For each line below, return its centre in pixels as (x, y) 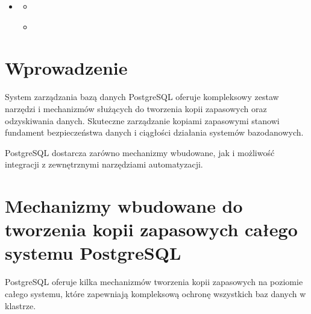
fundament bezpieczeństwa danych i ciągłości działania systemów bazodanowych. (154, 132)
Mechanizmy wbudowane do (124, 206)
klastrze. (20, 305)
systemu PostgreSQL (93, 253)
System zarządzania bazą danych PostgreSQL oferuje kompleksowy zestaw (142, 97)
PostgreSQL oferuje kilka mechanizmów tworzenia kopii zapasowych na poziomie (154, 282)
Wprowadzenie (66, 68)
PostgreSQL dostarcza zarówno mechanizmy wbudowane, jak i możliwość (140, 152)
